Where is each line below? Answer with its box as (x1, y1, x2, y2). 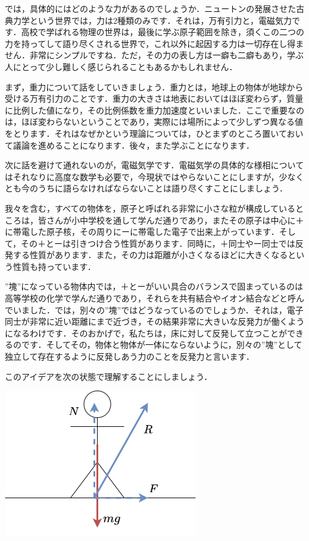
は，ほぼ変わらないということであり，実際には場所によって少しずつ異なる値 (5, 115, 304, 128)
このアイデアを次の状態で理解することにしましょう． (5, 370, 213, 382)
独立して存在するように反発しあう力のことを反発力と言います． (5, 350, 255, 363)
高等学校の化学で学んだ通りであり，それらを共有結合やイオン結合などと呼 (5, 292, 296, 304)
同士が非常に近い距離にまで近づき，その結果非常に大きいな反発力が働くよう (5, 315, 305, 328)
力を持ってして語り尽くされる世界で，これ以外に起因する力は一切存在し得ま (5, 37, 304, 49)
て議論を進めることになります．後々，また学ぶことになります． (5, 139, 254, 151)
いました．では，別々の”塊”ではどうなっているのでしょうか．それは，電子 (13, 303, 304, 316)
